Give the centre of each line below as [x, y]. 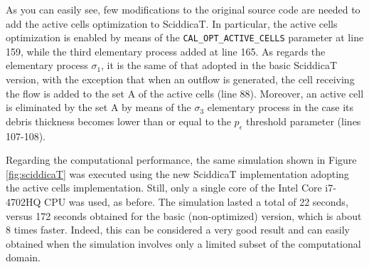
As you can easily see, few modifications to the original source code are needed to [183, 9]
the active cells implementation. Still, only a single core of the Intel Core [164, 188]
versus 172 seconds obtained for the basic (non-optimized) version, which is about [184, 215]
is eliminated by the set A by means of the [98, 107]
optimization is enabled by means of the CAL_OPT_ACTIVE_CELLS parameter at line [185, 37]
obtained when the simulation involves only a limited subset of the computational [183, 243]
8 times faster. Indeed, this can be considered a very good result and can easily [178, 230]
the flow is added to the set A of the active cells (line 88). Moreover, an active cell [185, 93]
